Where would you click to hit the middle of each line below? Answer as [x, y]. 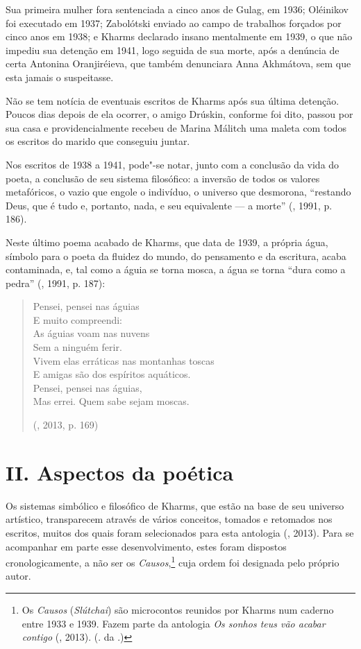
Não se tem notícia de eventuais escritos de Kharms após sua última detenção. [173, 100]
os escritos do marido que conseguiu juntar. [98, 141]
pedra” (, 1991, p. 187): [56, 283]
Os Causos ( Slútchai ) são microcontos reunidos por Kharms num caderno [178, 609]
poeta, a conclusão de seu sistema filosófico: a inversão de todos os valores [163, 178]
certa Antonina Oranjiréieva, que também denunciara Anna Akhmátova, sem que [178, 63]
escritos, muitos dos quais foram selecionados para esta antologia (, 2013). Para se [180, 532]
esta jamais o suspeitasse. [60, 77]
